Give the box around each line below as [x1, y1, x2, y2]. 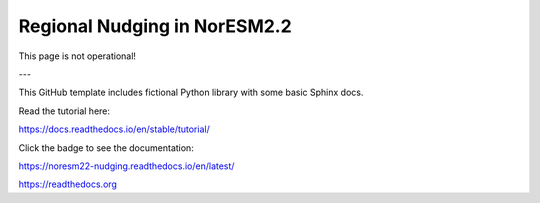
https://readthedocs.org [18, 178, 117, 190]
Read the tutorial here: [18, 105, 110, 117]
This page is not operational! [18, 50, 137, 62]
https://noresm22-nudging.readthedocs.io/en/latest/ [18, 160, 235, 172]
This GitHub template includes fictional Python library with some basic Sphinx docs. [18, 86, 364, 99]
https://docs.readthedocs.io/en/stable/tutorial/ [18, 123, 210, 135]
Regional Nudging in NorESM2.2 [18, 15, 292, 37]
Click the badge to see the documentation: [18, 141, 194, 154]
